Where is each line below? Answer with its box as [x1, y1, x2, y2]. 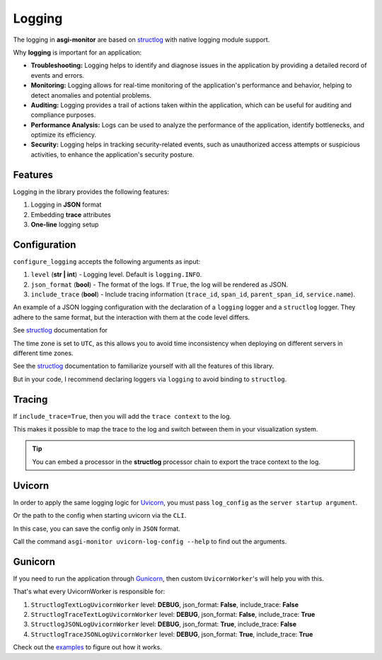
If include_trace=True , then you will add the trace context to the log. [13, 412, 232, 420]
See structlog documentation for [13, 326, 108, 335]
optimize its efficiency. [30, 131, 97, 139]
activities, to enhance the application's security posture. [30, 150, 195, 158]
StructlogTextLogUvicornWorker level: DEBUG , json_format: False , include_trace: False [30, 600, 299, 608]
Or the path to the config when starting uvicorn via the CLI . [13, 511, 187, 520]
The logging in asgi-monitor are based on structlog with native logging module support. [13, 35, 270, 44]
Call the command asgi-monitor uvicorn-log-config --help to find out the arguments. [13, 537, 287, 545]
